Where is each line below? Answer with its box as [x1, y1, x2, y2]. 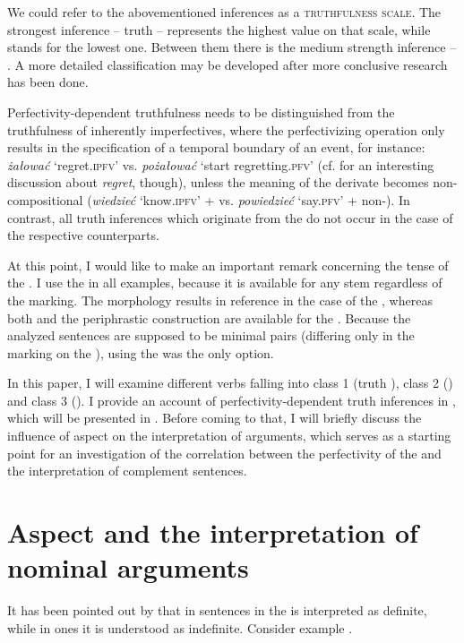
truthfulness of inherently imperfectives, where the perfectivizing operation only [7, 120, 445, 139]
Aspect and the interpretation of [7, 514, 418, 551]
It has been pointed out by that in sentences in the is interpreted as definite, [7, 601, 427, 620]
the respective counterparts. [7, 226, 159, 244]
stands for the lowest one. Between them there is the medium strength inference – [7, 38, 457, 56]
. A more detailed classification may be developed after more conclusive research [7, 55, 448, 73]
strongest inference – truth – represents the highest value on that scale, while [7, 20, 431, 39]
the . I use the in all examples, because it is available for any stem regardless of [7, 273, 443, 292]
